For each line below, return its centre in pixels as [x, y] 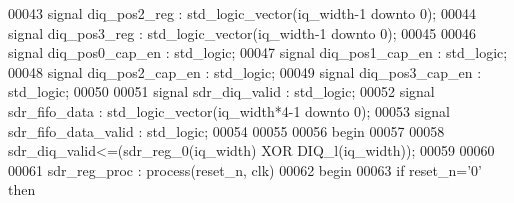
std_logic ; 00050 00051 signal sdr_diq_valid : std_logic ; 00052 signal [221, 91]
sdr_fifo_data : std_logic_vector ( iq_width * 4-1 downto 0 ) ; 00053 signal [229, 110]
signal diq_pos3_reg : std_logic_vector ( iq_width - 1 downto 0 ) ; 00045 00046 [242, 32]
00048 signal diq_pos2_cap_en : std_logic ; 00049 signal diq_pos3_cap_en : [245, 71]
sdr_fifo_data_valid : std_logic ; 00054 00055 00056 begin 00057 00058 [226, 130]
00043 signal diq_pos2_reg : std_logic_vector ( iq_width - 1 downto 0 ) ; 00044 [242, 13]
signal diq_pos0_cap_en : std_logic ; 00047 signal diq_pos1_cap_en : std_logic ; [258, 52]
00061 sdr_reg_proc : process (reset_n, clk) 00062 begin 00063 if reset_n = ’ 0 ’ [245, 169]
